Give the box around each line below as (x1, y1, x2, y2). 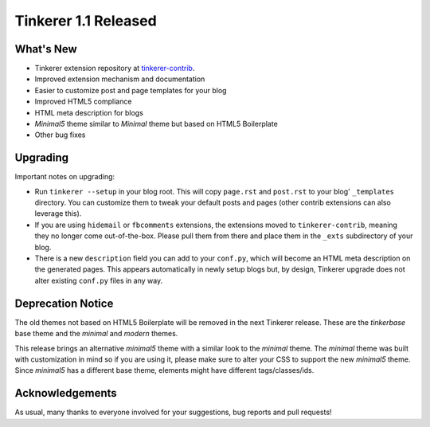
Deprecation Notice (14, 296, 114, 310)
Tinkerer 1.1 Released (14, 12, 157, 29)
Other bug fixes (34, 130, 86, 139)
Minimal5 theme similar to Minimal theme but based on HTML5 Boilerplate (34, 119, 278, 129)
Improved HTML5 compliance (34, 96, 132, 107)
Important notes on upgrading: (14, 172, 115, 182)
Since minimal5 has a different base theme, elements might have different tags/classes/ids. (14, 366, 315, 375)
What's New (14, 42, 77, 56)
